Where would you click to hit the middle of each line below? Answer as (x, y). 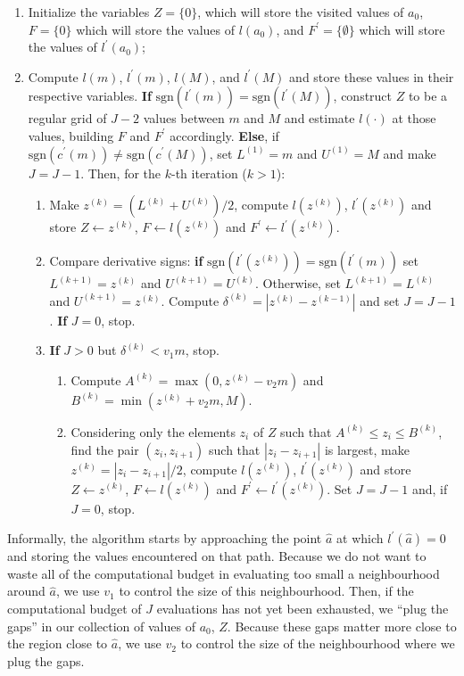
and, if (430, 488)
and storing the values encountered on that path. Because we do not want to (217, 556)
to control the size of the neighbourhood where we (318, 643)
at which (360, 538)
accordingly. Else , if (224, 135)
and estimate (319, 118)
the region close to (58, 643)
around (26, 591)
